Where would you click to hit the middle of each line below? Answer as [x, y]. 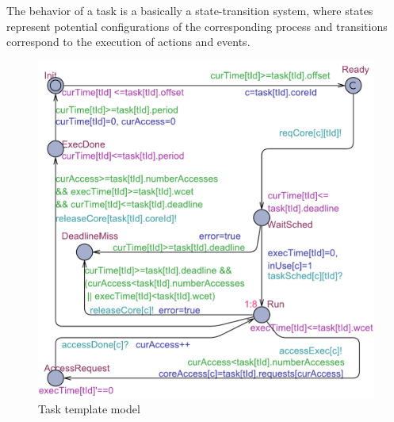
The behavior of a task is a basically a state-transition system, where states [190, 10]
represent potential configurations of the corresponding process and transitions [197, 26]
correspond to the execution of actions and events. [128, 42]
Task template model [89, 409]
